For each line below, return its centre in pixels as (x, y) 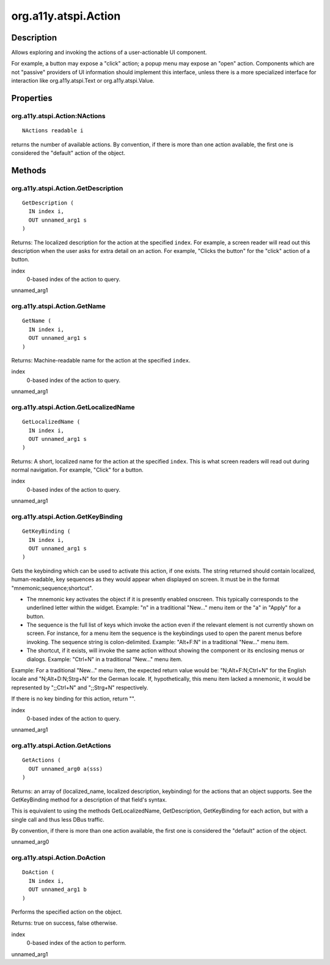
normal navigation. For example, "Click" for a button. (77, 470)
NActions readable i (53, 131)
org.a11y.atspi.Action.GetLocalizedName (73, 407)
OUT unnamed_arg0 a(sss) (66, 769)
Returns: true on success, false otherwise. (64, 923)
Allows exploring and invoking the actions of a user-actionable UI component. (109, 53)
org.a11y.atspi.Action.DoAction (58, 858)
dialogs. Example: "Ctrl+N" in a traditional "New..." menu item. (105, 659)
